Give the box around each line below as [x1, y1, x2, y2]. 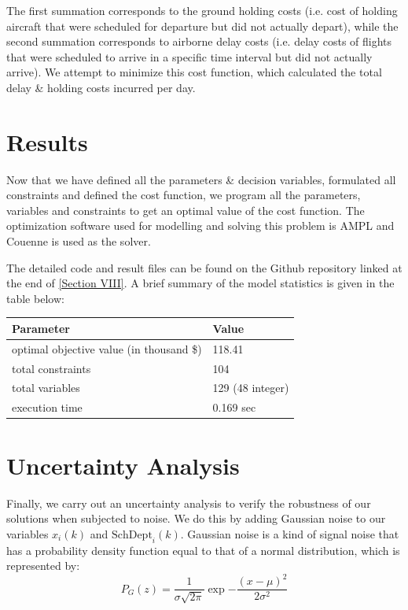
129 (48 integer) [212, 379, 289, 396]
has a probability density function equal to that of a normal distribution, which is [6, 542, 400, 558]
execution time [12, 399, 83, 416]
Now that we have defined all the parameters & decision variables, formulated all [6, 171, 396, 187]
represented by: [6, 557, 80, 574]
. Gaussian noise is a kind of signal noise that [180, 525, 399, 542]
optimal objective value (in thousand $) [12, 340, 202, 357]
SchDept [111, 529, 153, 541]
